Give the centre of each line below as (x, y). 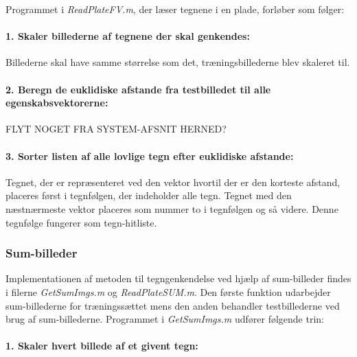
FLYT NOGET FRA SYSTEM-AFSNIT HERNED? (116, 129)
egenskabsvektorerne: (57, 103)
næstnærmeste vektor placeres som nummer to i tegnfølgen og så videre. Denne (172, 208)
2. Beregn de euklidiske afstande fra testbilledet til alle (138, 89)
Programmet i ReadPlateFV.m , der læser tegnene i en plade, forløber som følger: (175, 9)
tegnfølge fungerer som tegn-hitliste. (81, 222)
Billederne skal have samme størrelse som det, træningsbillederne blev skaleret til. (178, 62)
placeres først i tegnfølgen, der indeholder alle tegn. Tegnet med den (149, 195)
